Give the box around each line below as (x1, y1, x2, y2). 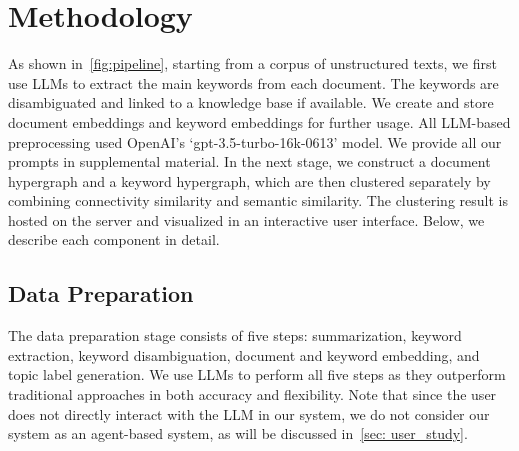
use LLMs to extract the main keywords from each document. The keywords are (8, 72, 499, 93)
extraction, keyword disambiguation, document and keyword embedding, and (8, 344, 480, 365)
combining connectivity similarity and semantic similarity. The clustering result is (8, 190, 508, 211)
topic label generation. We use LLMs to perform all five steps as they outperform (8, 364, 506, 385)
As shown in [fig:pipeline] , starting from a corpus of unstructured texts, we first (8, 53, 497, 74)
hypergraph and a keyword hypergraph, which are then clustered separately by (8, 170, 491, 191)
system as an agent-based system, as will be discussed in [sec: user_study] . (8, 423, 468, 444)
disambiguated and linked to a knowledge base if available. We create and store (8, 92, 494, 113)
